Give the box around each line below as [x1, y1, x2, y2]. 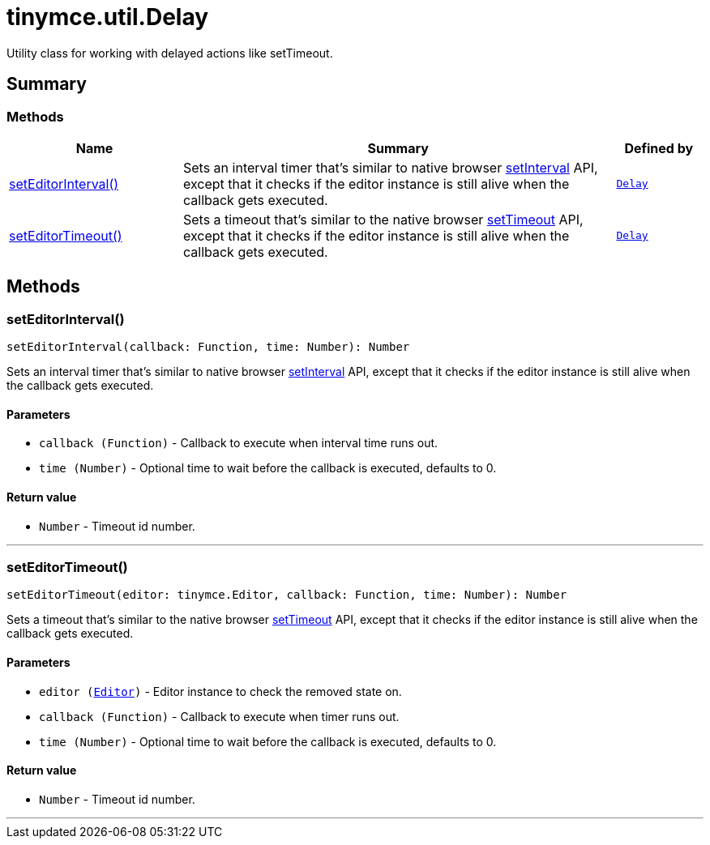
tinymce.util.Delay [6, 3, 209, 31]
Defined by [624, 139, 694, 156]
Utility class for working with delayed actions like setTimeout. [6, 45, 333, 60]
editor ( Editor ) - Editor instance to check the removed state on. [39, 684, 402, 698]
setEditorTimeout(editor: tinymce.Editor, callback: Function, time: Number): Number [6, 588, 567, 602]
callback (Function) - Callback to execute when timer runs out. [39, 709, 400, 723]
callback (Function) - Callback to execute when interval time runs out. [39, 436, 438, 450]
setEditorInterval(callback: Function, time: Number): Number [6, 340, 410, 354]
